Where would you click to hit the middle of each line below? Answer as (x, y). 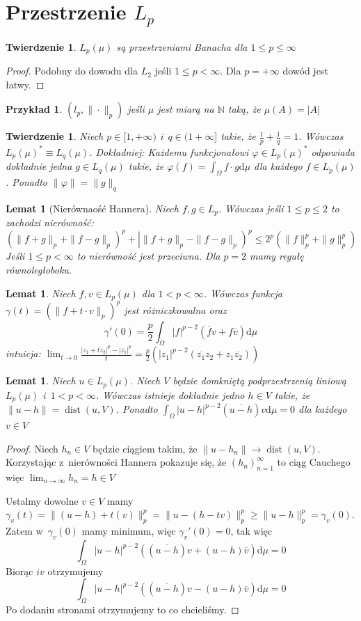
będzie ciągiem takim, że (145, 448)
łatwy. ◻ (25, 84)
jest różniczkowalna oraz (175, 309)
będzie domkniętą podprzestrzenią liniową (259, 380)
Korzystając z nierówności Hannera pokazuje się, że (116, 462)
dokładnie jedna (39, 166)
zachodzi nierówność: (50, 222)
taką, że (244, 109)
